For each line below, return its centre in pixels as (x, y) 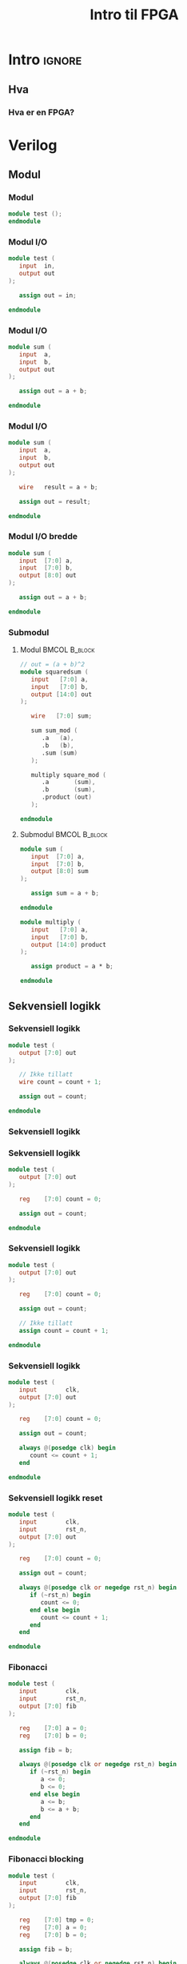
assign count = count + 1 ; (64, 1330)
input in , (37, 266)
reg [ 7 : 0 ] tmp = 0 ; (56, 1920)
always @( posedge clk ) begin (67, 1448)
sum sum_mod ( (54, 730)
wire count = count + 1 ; (60, 1082)
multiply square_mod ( (68, 775)
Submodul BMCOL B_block (64, 834)
